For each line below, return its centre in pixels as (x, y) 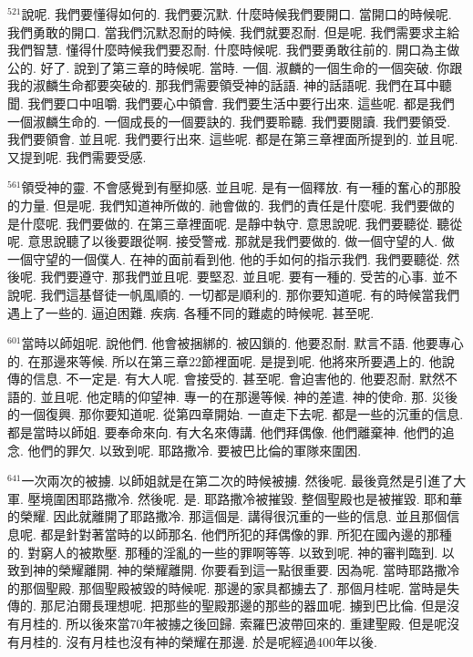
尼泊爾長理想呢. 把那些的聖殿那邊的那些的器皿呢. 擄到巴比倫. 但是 (250, 606)
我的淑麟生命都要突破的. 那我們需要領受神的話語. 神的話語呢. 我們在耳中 (223, 85)
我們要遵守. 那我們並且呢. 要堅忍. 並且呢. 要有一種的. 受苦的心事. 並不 (249, 277)
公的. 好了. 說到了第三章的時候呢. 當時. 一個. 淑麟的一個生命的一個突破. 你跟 (235, 67)
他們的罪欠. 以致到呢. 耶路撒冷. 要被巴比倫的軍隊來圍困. (195, 450)
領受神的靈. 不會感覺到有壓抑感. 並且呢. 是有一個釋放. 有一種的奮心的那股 (241, 187)
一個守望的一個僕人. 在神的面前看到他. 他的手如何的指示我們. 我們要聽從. (225, 258)
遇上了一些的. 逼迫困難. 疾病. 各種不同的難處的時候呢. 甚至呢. (191, 312)
